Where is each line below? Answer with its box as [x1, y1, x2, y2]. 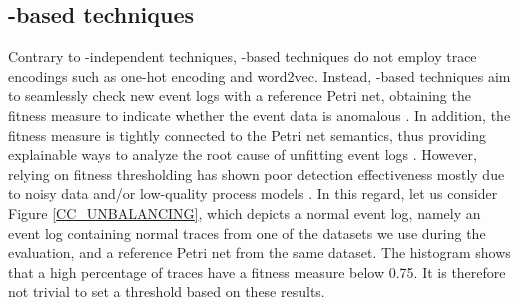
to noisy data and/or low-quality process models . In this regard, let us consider [8, 183, 498, 204]
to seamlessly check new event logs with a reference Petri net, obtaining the [8, 85, 471, 106]
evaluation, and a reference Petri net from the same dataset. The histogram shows [8, 242, 511, 263]
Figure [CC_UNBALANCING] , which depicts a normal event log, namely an [8, 202, 481, 223]
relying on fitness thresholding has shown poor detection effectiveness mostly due [8, 163, 505, 184]
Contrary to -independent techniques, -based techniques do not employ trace [8, 46, 477, 67]
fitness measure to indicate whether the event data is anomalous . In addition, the [8, 104, 511, 125]
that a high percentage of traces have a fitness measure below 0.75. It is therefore [8, 261, 506, 282]
